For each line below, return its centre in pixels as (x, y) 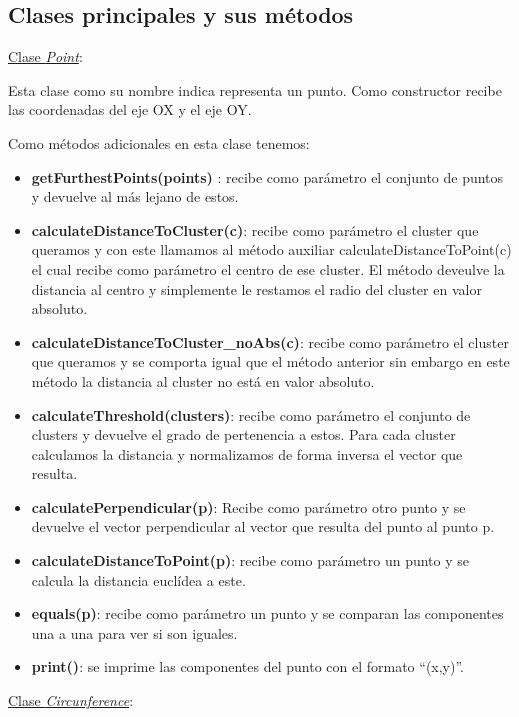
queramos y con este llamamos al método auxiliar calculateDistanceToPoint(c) (271, 249)
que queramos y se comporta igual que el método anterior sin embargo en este (270, 361)
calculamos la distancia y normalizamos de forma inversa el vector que (247, 453)
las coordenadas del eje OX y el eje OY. (130, 109)
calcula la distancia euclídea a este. (138, 579)
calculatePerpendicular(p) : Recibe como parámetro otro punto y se (248, 506)
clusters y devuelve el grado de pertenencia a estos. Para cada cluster (243, 434)
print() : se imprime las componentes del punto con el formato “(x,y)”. (248, 666)
